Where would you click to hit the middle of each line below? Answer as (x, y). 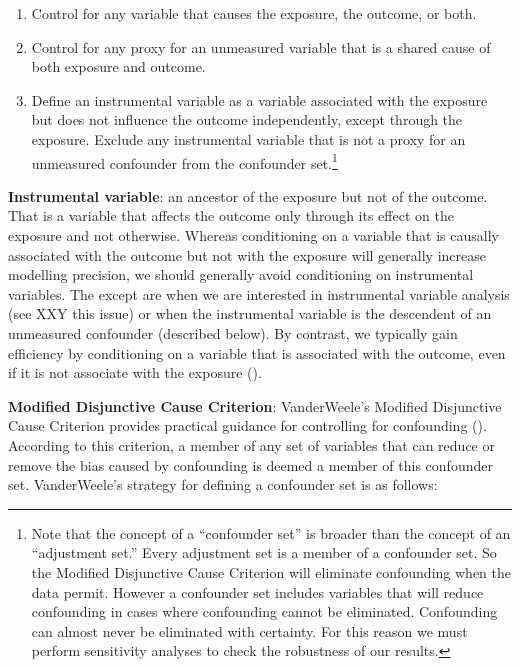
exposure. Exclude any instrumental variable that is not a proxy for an (248, 138)
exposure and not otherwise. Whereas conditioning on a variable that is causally (253, 235)
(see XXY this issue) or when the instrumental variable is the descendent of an (250, 313)
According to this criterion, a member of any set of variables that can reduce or (251, 444)
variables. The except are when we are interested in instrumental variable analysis (259, 293)
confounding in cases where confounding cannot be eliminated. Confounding (264, 611)
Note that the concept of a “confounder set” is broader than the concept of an (271, 532)
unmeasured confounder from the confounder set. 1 (184, 161)
